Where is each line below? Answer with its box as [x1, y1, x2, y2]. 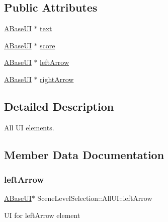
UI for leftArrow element [4, 209, 80, 220]
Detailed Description [4, 98, 114, 114]
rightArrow [40, 73, 74, 84]
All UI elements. [4, 122, 54, 132]
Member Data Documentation [4, 146, 164, 162]
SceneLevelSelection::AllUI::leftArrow [37, 193, 152, 203]
